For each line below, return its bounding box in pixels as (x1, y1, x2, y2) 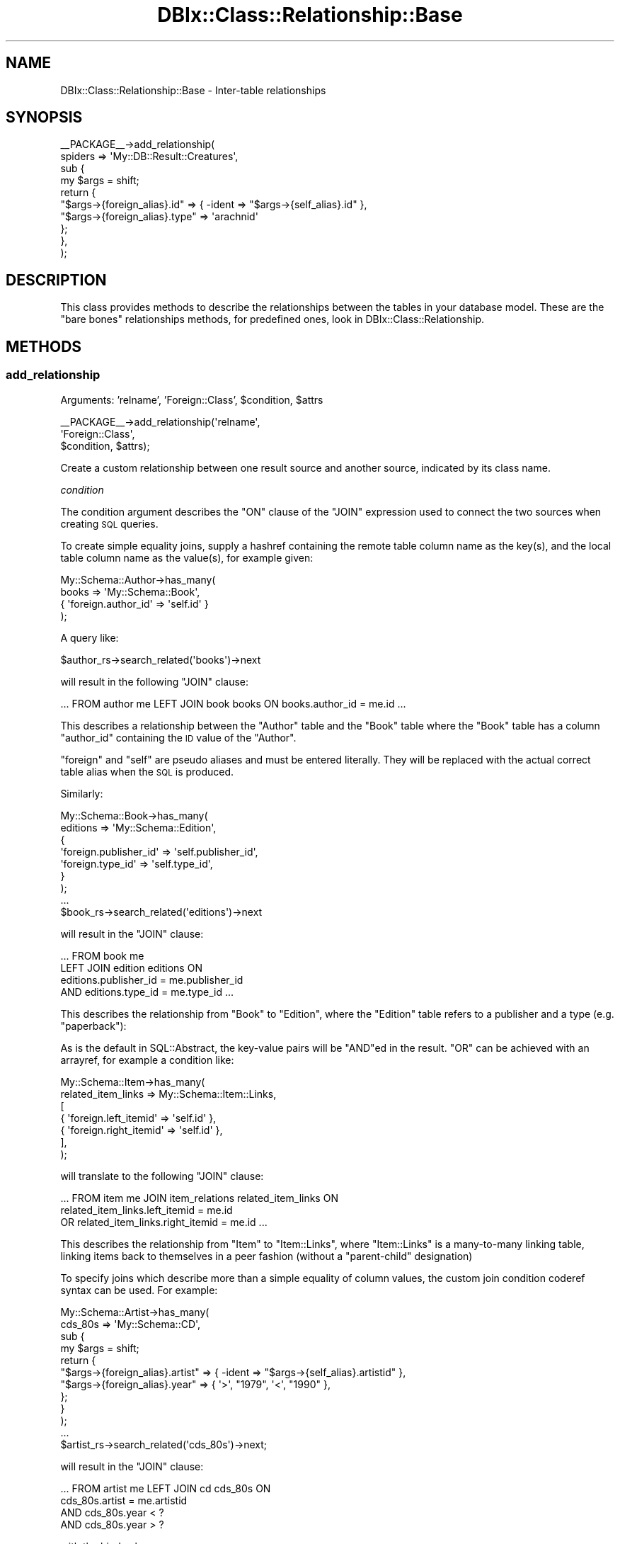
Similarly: (60, 787, 103, 800)
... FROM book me (60, 949, 144, 962)
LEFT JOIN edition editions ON (60, 961, 202, 974)
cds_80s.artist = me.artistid (60, 1494, 188, 1506)
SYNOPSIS (6, 108, 83, 127)
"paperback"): (60, 1019, 127, 1032)
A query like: (60, 631, 119, 644)
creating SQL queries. (60, 517, 159, 530)
